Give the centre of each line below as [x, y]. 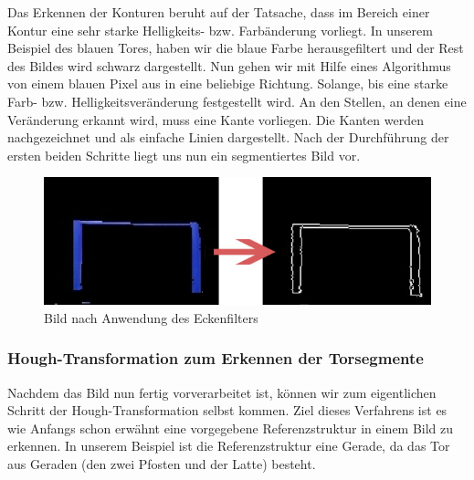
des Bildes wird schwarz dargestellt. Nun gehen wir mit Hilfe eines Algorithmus [229, 65]
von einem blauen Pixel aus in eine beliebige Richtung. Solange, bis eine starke [228, 83]
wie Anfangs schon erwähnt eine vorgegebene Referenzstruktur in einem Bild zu [231, 428]
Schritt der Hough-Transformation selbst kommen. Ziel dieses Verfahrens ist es [227, 410]
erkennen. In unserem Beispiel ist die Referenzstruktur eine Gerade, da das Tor [229, 446]
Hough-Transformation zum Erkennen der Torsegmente [216, 358]
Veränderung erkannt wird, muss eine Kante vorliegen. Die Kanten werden [216, 119]
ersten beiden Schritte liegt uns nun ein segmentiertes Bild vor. [184, 155]
